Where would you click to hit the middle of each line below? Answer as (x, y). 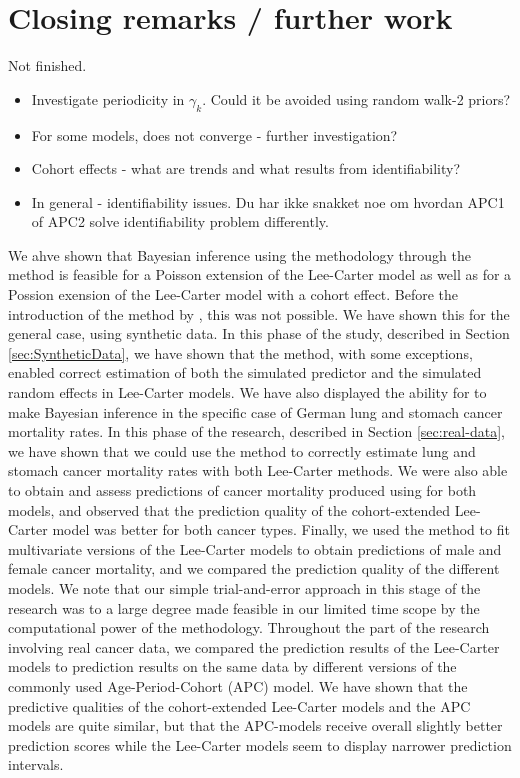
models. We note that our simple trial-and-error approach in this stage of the (244, 587)
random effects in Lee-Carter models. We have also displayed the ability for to (247, 392)
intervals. (36, 764)
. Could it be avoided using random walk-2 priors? (356, 98)
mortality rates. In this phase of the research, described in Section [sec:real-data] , (256, 431)
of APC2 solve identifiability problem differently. (180, 221)
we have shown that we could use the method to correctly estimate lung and (242, 450)
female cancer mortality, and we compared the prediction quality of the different (254, 568)
